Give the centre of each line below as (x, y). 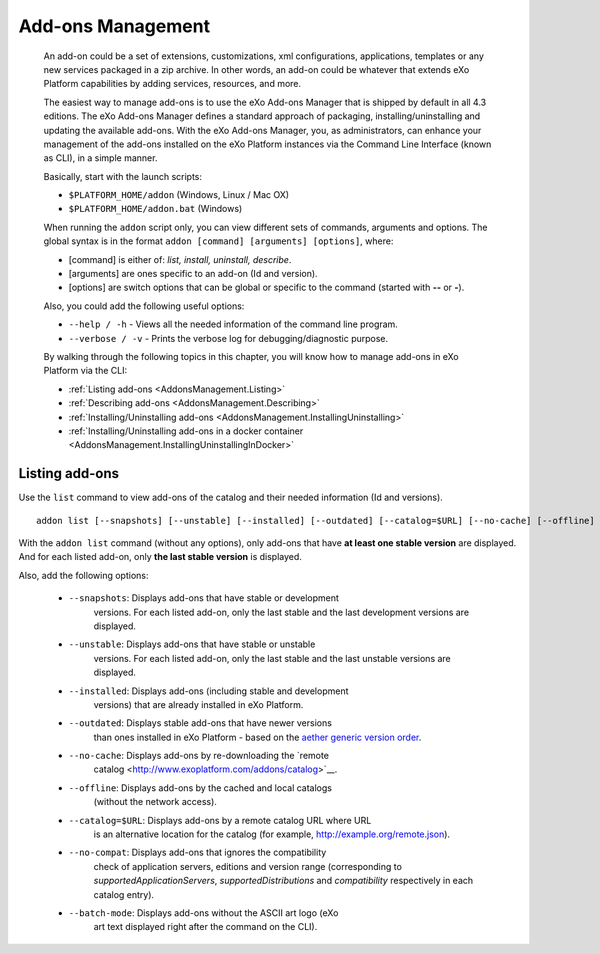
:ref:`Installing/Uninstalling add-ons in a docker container (186, 431)
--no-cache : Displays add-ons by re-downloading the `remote (199, 756)
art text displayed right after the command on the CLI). (205, 927)
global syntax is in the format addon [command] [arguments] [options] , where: (218, 241)
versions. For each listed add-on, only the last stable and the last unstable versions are (272, 658)
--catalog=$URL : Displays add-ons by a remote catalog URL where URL (220, 820)
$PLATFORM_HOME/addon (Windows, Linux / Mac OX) (179, 195)
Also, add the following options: (83, 575)
